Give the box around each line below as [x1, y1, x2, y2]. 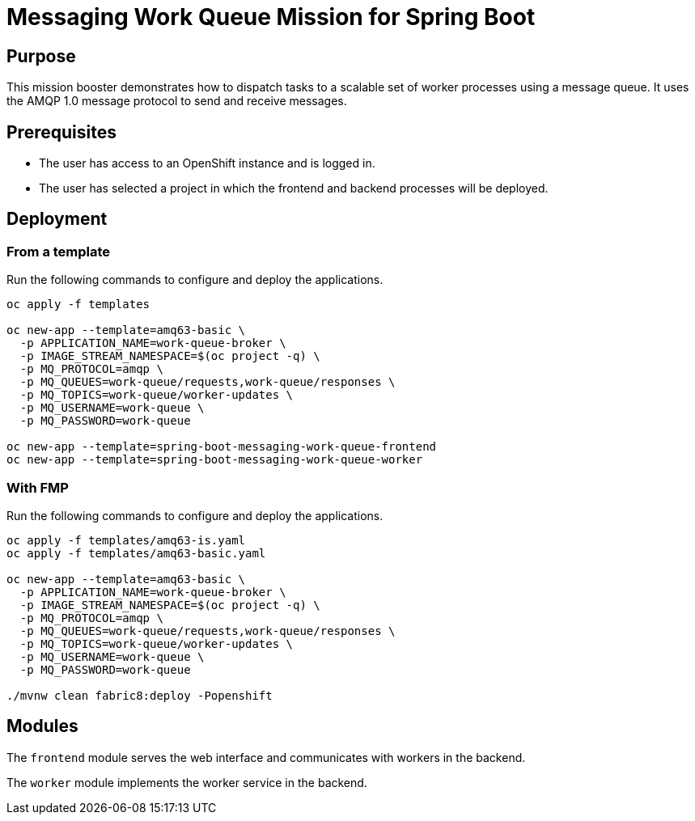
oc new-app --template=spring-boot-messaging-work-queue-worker [6, 453, 423, 467]
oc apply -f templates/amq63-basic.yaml [6, 546, 266, 560]
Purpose [6, 45, 76, 66]
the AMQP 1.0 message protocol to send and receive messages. [6, 94, 347, 108]
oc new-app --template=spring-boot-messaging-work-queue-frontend [6, 440, 437, 454]
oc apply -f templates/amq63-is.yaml [6, 533, 246, 547]
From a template [6, 243, 111, 260]
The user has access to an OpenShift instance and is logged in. [39, 156, 375, 171]
